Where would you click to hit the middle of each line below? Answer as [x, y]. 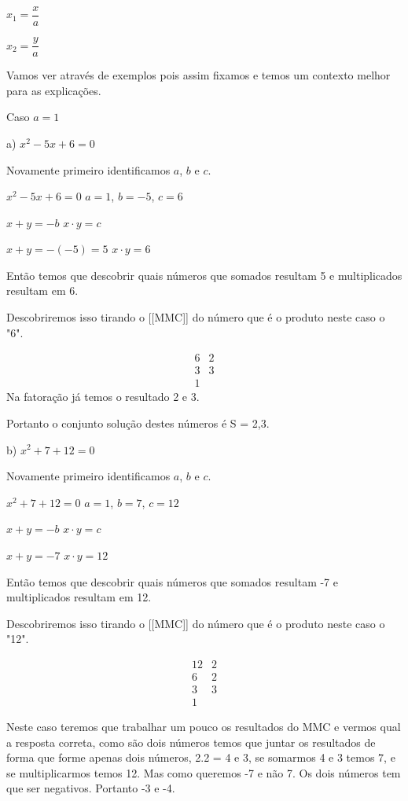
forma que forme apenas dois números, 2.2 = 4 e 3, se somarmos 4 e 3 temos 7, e [201, 757]
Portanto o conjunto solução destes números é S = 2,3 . [138, 423]
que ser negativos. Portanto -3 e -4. [91, 788]
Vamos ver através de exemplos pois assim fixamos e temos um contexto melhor [198, 75]
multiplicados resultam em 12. [79, 597]
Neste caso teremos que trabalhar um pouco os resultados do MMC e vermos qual [204, 726]
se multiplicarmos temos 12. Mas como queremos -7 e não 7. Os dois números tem [204, 772]
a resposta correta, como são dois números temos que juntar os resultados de [191, 742]
